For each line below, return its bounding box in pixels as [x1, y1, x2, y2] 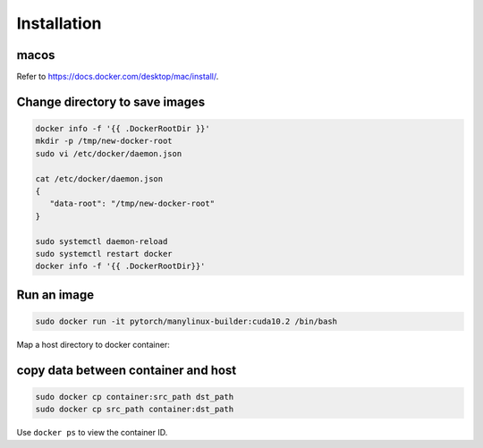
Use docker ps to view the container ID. [16, 427, 168, 438]
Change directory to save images [16, 94, 206, 109]
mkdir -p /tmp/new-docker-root [35, 136, 174, 147]
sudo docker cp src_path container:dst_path [35, 404, 234, 415]
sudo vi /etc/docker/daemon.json [35, 148, 182, 158]
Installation [16, 13, 102, 33]
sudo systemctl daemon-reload [35, 236, 168, 246]
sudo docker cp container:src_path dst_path [35, 392, 234, 402]
